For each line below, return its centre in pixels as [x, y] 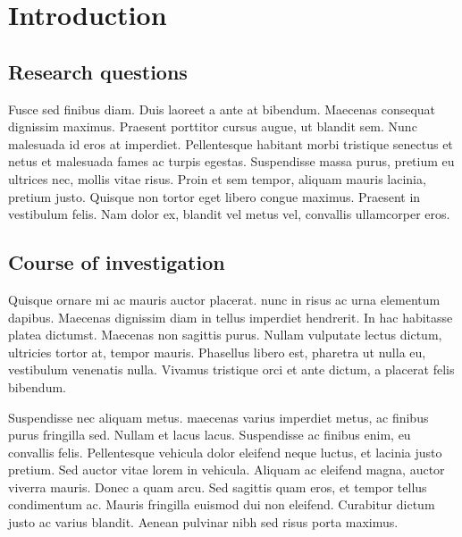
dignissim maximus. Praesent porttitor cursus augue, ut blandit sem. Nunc [213, 126]
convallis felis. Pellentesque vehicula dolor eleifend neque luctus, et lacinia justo [225, 452]
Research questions [98, 71]
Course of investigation [117, 262]
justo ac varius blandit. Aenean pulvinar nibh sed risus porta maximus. [203, 522]
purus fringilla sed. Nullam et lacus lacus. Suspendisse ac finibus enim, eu [210, 435]
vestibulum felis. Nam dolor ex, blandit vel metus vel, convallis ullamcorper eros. [229, 214]
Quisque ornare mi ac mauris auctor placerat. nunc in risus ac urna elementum [224, 299]
